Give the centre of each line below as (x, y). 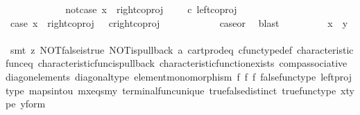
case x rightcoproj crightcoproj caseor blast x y (179, 22)
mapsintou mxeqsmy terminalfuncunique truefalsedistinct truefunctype (182, 90)
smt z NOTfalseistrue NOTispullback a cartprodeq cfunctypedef (151, 49)
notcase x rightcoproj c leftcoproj (151, 9)
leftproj (336, 76)
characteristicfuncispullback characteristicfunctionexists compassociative (192, 63)
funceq (19, 63)
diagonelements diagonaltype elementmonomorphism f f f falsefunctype (161, 76)
